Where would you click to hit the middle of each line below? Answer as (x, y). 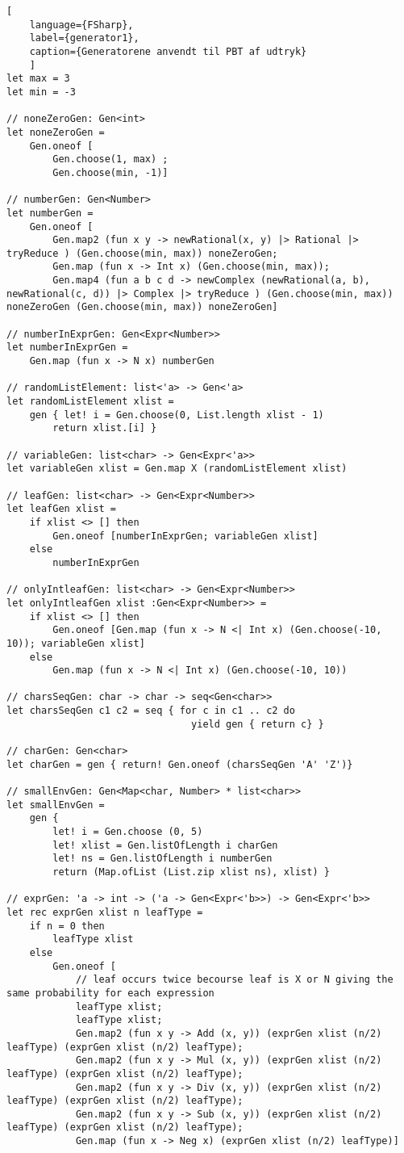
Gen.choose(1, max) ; (110, 159)
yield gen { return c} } (258, 724)
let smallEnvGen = (56, 805)
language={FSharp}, (81, 25)
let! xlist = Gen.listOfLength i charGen (165, 845)
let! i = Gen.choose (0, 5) (128, 832)
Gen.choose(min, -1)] (110, 172)
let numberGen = (50, 213)
